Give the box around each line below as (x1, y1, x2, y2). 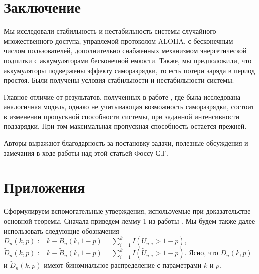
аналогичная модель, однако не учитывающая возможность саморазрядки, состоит (4, 101, 254, 112)
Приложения (4, 177, 85, 197)
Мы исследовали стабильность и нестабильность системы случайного (4, 26, 216, 36)
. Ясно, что (184, 247, 218, 258)
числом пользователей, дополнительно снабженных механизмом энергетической (4, 45, 247, 56)
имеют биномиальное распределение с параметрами (44, 260, 202, 270)
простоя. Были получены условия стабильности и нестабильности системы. (4, 75, 234, 85)
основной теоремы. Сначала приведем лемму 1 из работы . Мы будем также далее (4, 215, 255, 226)
